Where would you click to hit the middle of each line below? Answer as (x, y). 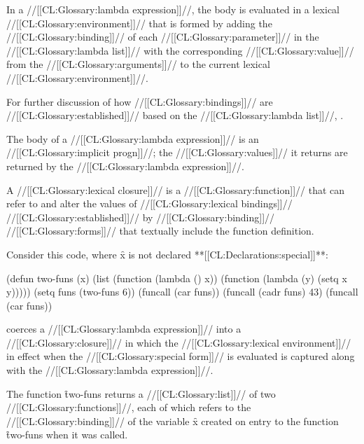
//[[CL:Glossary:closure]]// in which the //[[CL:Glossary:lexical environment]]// (179, 342)
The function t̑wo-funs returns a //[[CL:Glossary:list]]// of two (141, 393)
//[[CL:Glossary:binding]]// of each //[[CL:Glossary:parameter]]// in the (163, 37)
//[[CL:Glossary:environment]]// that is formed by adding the (139, 23)
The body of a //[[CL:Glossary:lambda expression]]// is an (133, 138)
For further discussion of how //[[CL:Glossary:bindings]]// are (140, 101)
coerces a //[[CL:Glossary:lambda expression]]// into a (124, 329)
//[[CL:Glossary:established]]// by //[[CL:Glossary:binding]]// (141, 217)
